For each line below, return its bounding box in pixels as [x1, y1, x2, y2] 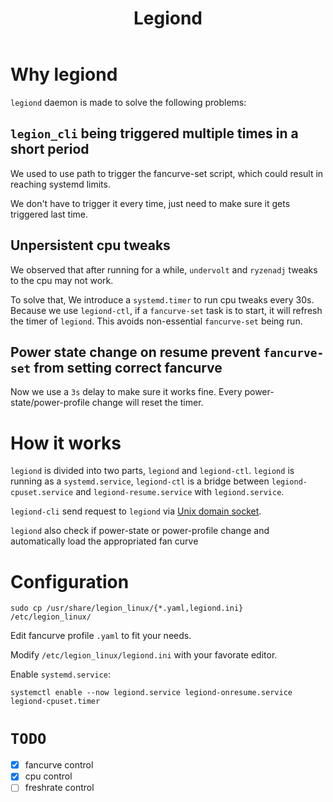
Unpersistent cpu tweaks [10, 237, 171, 254]
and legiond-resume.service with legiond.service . [75, 486, 285, 498]
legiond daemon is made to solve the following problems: [10, 96, 247, 108]
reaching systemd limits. [10, 178, 111, 190]
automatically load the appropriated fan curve [10, 535, 199, 547]
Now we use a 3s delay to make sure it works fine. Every [10, 386, 243, 398]
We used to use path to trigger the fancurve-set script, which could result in [10, 167, 324, 179]
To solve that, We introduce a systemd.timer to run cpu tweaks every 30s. [10, 293, 315, 306]
